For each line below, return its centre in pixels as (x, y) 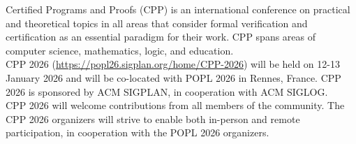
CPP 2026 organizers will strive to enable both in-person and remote (153, 118)
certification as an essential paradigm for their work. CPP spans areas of (161, 37)
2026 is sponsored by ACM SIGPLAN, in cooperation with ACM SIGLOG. (167, 91)
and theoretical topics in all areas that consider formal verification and (157, 23)
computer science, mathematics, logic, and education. (120, 50)
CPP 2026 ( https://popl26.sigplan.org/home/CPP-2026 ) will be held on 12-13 (173, 64)
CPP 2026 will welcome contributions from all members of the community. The (175, 105)
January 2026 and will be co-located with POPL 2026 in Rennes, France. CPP (173, 77)
